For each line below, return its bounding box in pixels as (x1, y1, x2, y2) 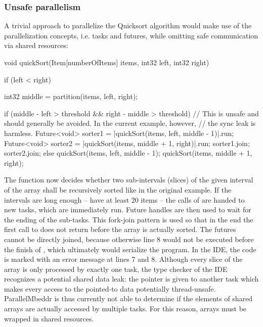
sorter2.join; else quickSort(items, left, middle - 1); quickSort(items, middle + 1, (4, 148, 252, 158)
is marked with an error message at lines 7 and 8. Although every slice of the (4, 254, 243, 264)
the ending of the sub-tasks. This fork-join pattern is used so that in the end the (4, 214, 253, 224)
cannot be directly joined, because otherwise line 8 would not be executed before (4, 233, 254, 244)
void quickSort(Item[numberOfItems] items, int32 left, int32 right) (4, 57, 209, 67)
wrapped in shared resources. (4, 313, 94, 323)
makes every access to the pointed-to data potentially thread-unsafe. (4, 283, 216, 294)
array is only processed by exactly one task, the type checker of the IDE (4, 263, 228, 274)
